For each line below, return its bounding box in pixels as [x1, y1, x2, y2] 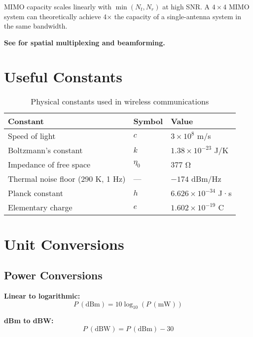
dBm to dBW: [4, 315, 54, 326]
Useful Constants [4, 66, 122, 86]
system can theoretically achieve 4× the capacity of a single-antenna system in [4, 11, 242, 21]
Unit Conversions [4, 234, 124, 254]
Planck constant [8, 187, 63, 199]
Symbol [133, 115, 163, 127]
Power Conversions [4, 268, 103, 283]
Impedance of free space [8, 158, 91, 170]
